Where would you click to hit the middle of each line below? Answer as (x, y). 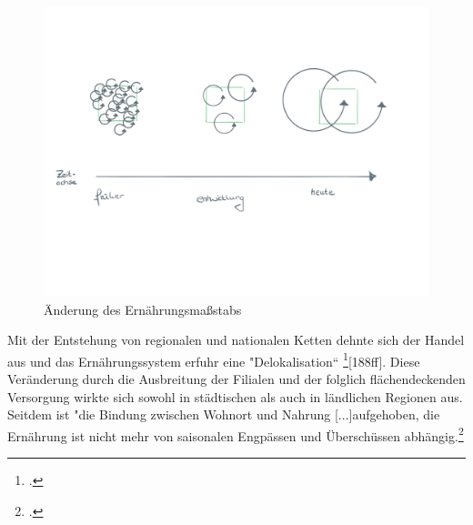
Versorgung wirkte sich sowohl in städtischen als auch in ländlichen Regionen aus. (235, 396)
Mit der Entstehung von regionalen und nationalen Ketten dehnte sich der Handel (236, 340)
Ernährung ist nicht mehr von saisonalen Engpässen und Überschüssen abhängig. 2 (236, 434)
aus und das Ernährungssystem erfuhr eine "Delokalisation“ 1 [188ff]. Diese (214, 359)
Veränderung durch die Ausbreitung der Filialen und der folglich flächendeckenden (236, 379)
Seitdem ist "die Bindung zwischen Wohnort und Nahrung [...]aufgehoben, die (224, 414)
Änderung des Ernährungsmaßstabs (143, 309)
